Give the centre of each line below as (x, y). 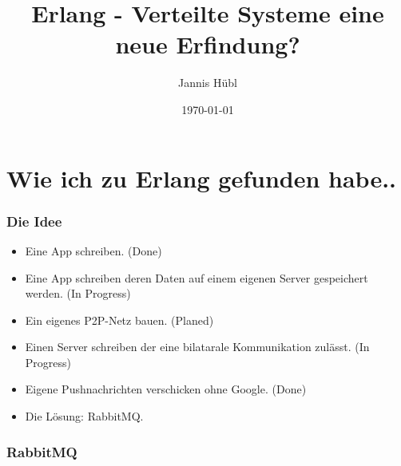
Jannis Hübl (208, 83)
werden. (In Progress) (78, 293)
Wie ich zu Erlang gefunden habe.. (202, 178)
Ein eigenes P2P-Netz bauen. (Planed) (119, 320)
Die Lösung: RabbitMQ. (84, 416)
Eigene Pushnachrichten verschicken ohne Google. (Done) (166, 389)
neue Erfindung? (208, 44)
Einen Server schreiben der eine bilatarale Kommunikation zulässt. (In (197, 347)
